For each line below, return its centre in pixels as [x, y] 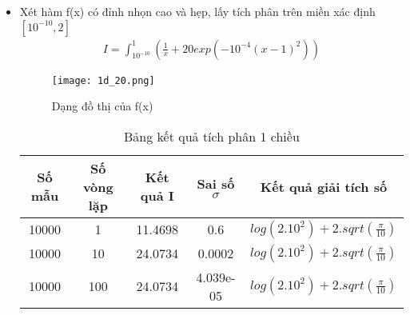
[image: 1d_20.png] [103, 80]
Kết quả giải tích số [324, 186]
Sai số [216, 184]
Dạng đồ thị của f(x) [102, 106]
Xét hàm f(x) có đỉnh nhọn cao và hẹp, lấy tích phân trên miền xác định [197, 11]
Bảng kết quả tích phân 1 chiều [212, 136]
